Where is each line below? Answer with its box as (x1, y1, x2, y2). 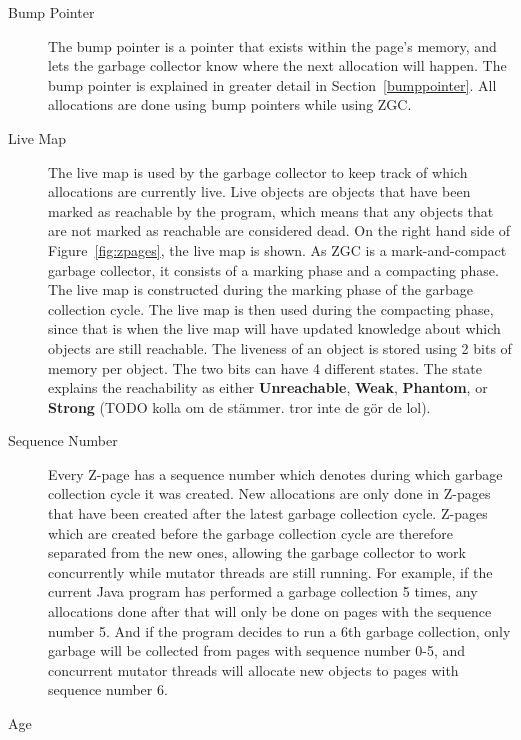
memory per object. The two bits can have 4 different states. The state (48, 357, 482, 378)
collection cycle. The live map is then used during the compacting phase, (48, 298, 494, 319)
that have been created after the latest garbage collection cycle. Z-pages (48, 503, 488, 524)
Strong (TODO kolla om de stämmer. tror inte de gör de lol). (48, 396, 431, 417)
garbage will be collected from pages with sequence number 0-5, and (48, 640, 466, 661)
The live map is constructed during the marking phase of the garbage (48, 279, 474, 300)
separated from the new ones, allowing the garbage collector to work (48, 542, 466, 563)
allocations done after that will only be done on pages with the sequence (48, 601, 492, 622)
